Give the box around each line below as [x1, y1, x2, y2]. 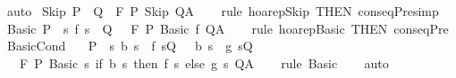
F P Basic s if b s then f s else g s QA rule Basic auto [19, 53, 389, 72]
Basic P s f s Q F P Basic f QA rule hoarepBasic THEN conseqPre [6, 19, 449, 37]
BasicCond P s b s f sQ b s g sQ [6, 36, 253, 55]
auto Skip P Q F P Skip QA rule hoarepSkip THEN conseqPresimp [6, 2, 439, 19]
